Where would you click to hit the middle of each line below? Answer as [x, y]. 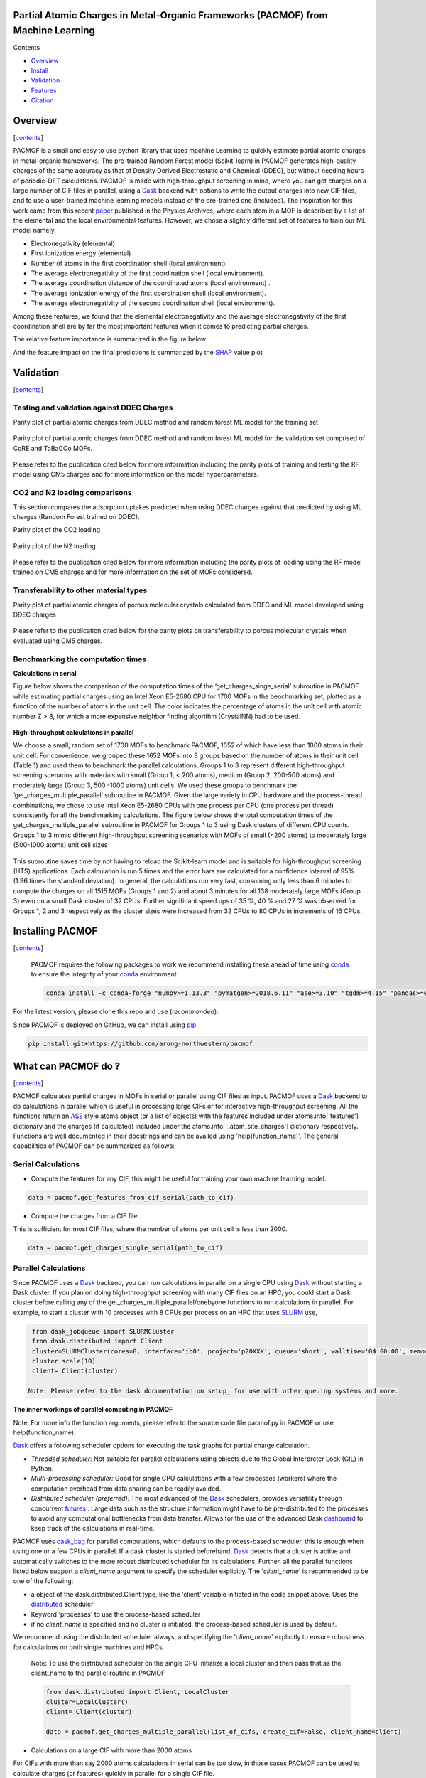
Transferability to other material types [80, 590]
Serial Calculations [47, 1164]
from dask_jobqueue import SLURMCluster [103, 1331]
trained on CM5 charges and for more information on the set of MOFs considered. [133, 572]
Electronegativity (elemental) [73, 243]
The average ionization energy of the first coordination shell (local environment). [148, 293]
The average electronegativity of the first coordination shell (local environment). [148, 273]
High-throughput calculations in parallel [73, 732]
